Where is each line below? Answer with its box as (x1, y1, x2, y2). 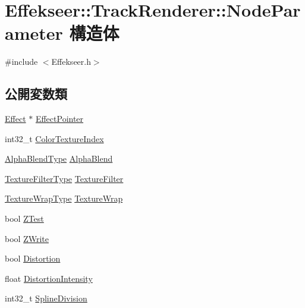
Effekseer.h (51, 55, 91, 68)
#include (5, 55, 38, 68)
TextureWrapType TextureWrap (5, 192, 123, 205)
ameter (5, 21, 63, 45)
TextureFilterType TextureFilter (5, 172, 124, 184)
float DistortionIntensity (5, 272, 93, 284)
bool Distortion (5, 252, 61, 265)
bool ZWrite (5, 232, 49, 244)
